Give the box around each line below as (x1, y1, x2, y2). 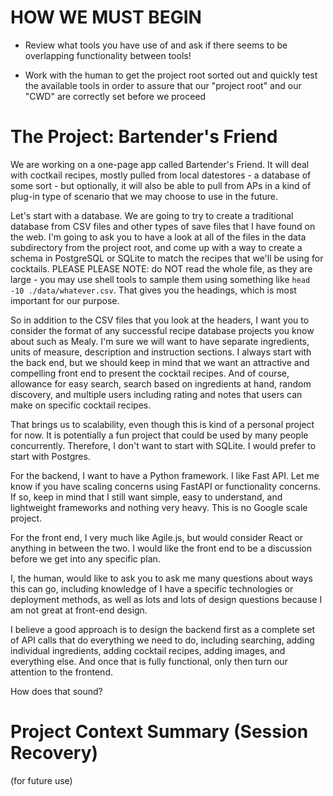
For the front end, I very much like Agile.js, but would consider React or (10, 531, 304, 543)
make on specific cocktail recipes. (10, 399, 152, 411)
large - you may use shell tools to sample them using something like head (10, 273, 311, 285)
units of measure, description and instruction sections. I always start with (10, 346, 312, 358)
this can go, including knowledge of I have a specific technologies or (10, 582, 294, 595)
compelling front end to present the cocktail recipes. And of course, (10, 367, 290, 379)
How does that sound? (10, 685, 103, 697)
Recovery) (10, 742, 99, 765)
